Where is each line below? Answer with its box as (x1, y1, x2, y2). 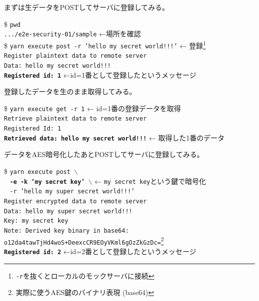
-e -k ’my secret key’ (9, 178, 85, 185)
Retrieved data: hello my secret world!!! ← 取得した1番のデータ (4, 132, 225, 143)
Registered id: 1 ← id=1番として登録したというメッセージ (4, 69, 197, 80)
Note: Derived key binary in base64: (4, 227, 129, 234)
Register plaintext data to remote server (4, 52, 147, 60)
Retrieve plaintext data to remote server (4, 115, 147, 123)
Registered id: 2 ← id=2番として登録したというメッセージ (4, 246, 197, 256)
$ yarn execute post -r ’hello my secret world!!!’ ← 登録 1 (4, 38, 206, 50)
